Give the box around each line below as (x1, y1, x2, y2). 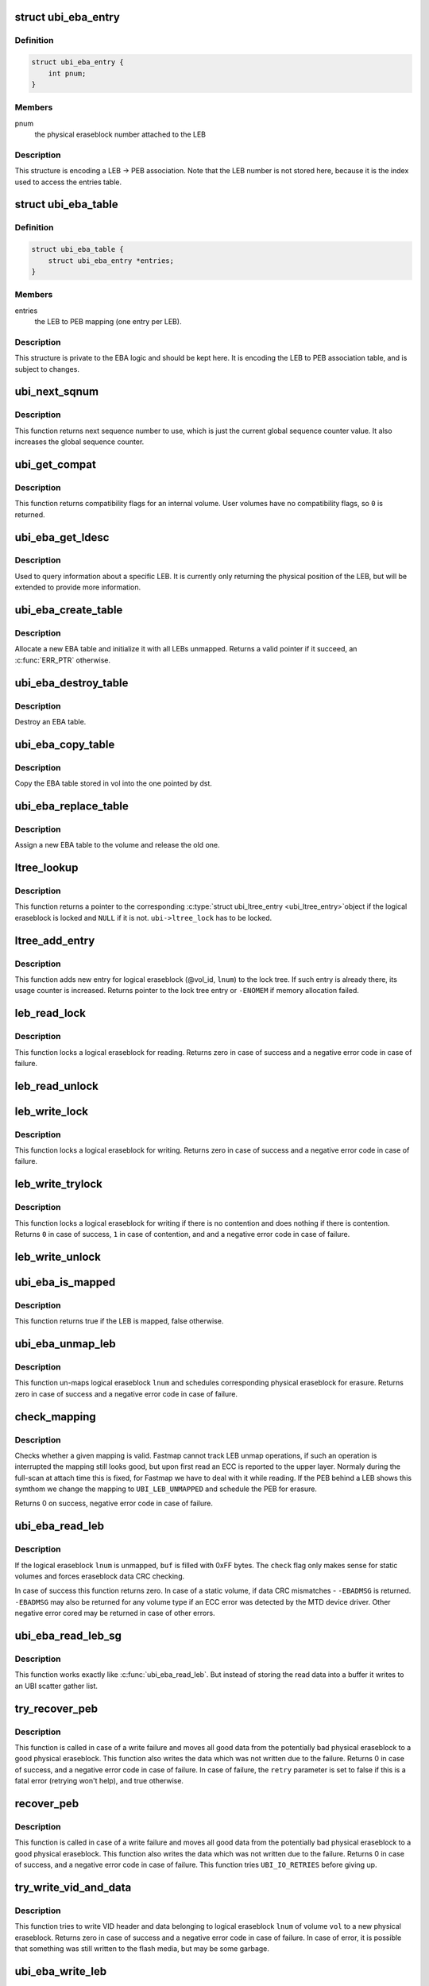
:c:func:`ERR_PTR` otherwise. (14, 655, 111, 665)
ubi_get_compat (14, 458, 97, 471)
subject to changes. (14, 364, 79, 373)
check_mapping (14, 1410, 97, 1424)
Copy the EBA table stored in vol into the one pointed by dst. (14, 779, 212, 788)
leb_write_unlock (14, 1250, 101, 1263)
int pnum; (48, 68, 87, 78)
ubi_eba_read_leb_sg (14, 1629, 122, 1642)
